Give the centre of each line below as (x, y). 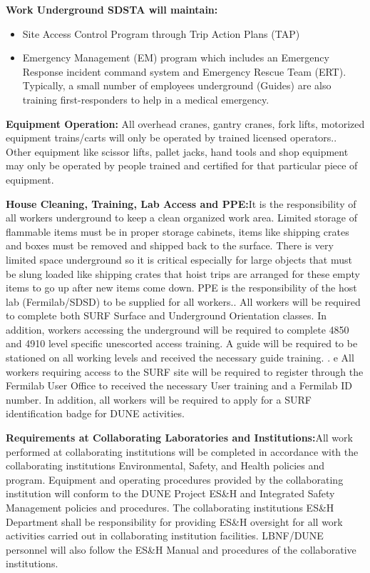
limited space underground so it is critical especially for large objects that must (179, 259)
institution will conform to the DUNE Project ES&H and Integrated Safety (170, 493)
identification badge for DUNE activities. (95, 413)
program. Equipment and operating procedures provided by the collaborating (175, 479)
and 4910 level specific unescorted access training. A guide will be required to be (182, 343)
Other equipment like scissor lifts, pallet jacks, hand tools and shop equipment (177, 151)
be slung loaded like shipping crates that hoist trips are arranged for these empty (183, 273)
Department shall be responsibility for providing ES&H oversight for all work (174, 521)
